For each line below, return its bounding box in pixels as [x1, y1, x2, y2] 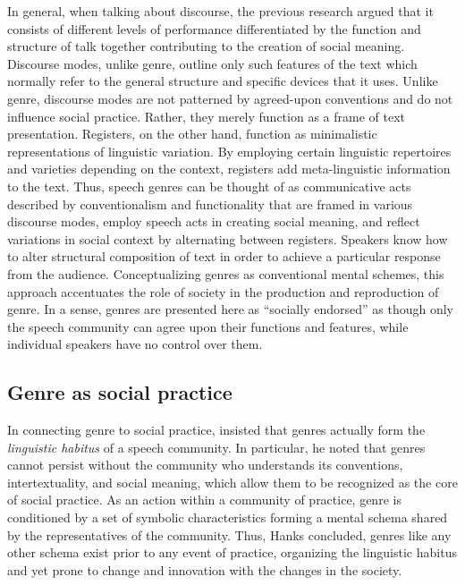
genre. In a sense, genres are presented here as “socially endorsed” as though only [7, 300, 453, 318]
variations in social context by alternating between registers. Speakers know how [7, 229, 448, 248]
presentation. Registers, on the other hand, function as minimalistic [7, 124, 377, 143]
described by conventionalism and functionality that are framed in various [7, 194, 413, 213]
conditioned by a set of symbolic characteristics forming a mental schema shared [7, 508, 448, 527]
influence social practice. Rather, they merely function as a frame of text [7, 106, 405, 125]
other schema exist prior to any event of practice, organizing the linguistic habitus [7, 543, 457, 562]
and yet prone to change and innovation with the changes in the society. [7, 560, 402, 579]
